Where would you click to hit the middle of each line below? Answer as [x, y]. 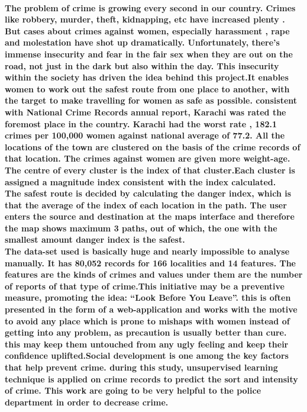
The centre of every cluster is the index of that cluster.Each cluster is [150, 170]
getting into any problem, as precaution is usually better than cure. [146, 332]
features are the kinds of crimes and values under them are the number [154, 274]
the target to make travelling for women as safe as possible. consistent [151, 100]
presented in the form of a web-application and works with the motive [151, 309]
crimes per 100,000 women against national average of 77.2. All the [145, 135]
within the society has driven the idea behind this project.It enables [147, 77]
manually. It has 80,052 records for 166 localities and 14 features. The [150, 263]
